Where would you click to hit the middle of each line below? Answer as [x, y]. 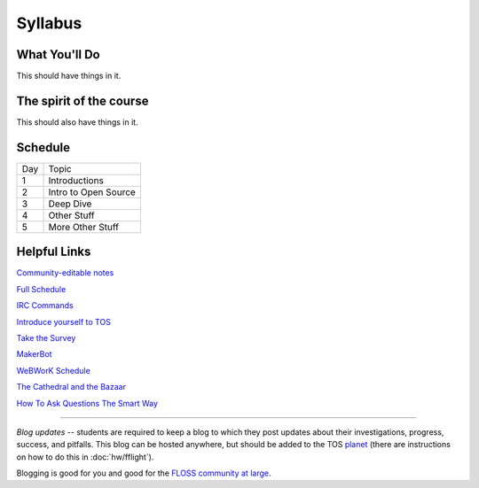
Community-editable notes [65, 273]
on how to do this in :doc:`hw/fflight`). [85, 457]
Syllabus [49, 23]
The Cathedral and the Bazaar [71, 387]
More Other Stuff [84, 227]
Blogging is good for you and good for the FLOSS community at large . [144, 473]
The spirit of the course [82, 101]
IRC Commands [45, 306]
